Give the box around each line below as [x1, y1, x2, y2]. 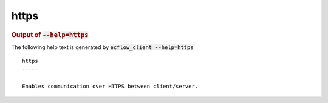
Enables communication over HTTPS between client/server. [22, 83, 199, 90]
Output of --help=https [11, 30, 89, 39]
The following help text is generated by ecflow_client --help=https [11, 43, 194, 51]
